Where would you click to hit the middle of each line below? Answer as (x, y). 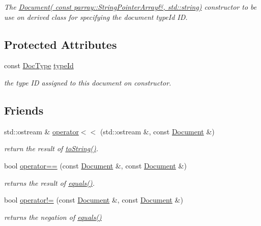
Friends (24, 110)
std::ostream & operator (41, 131)
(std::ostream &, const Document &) (157, 131)
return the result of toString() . (51, 148)
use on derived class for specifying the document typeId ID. (96, 17)
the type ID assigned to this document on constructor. (88, 82)
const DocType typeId (39, 65)
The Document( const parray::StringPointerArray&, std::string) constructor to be (130, 7)
